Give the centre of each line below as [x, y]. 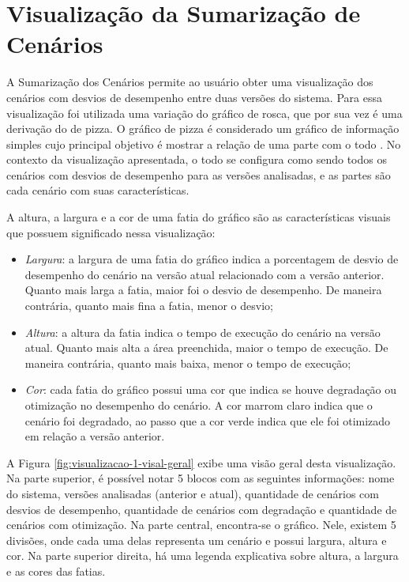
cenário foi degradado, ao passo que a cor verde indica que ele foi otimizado [208, 420]
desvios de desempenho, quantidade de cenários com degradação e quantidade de [202, 509]
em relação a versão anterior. [95, 436]
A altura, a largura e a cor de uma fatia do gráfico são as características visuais [199, 217]
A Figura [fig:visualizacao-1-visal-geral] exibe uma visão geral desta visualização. [201, 462]
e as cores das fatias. [56, 571]
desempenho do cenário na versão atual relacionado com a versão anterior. [204, 274]
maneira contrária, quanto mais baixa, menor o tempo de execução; [188, 363]
